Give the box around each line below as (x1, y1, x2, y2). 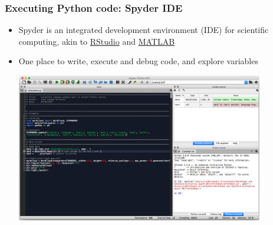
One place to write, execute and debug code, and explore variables (18, 55, 258, 67)
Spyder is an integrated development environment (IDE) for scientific (18, 24, 269, 36)
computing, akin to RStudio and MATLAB (18, 35, 175, 47)
